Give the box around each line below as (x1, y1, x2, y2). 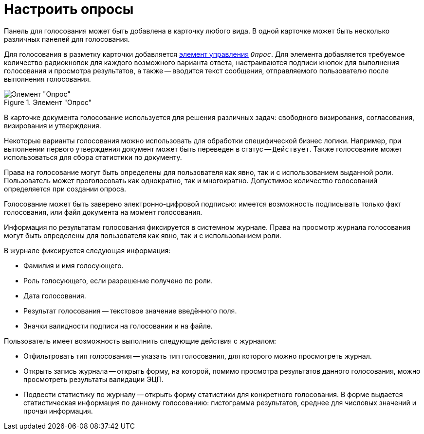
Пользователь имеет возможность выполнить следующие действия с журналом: (4, 336, 277, 345)
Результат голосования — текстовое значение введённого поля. (23, 306, 237, 315)
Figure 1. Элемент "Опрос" (4, 98, 92, 106)
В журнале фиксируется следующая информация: (4, 246, 171, 255)
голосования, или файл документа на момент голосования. (4, 208, 203, 216)
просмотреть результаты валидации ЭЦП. (23, 375, 164, 383)
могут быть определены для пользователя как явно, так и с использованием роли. (4, 231, 281, 240)
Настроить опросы (4, 1, 134, 17)
